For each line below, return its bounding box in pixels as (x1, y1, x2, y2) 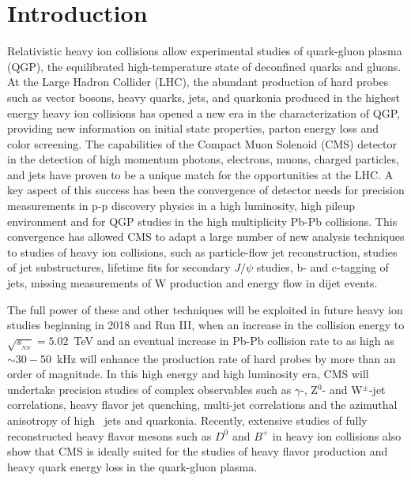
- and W (322, 381, 363, 397)
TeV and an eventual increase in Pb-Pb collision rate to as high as (74, 332, 394, 348)
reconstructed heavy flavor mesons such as (7, 427, 212, 444)
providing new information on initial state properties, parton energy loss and (7, 120, 379, 137)
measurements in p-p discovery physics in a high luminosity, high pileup (7, 197, 356, 214)
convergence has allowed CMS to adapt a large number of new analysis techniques (7, 228, 405, 245)
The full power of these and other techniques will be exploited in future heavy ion (7, 301, 403, 317)
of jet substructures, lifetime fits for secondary (7, 259, 231, 276)
